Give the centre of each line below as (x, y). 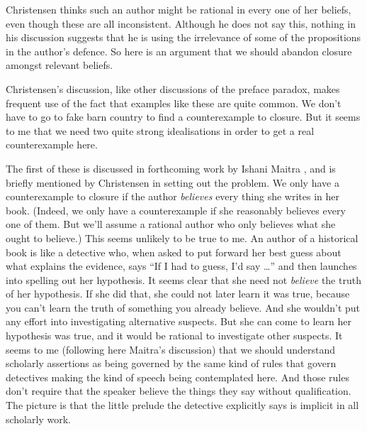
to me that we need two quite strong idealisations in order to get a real (160, 130)
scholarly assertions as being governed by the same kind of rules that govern (171, 363)
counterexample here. (52, 144)
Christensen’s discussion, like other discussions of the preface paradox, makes (173, 88)
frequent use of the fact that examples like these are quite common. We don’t (174, 103)
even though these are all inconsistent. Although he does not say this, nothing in (181, 23)
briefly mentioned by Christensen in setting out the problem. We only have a (173, 182)
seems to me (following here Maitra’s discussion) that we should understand (171, 349)
